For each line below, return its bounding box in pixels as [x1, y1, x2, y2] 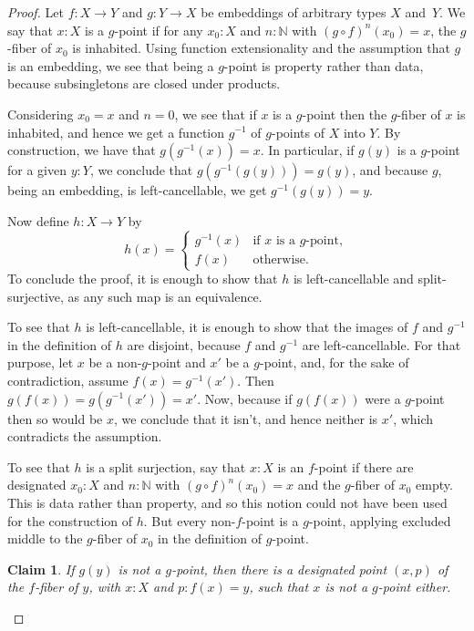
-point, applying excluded [308, 511, 451, 530]
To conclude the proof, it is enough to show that [7, 269, 278, 287]
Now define [7, 211, 69, 230]
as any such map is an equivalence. [67, 286, 263, 305]
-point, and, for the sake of [259, 353, 409, 372]
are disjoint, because [127, 335, 241, 354]
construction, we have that [7, 140, 156, 160]
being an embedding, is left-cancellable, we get [7, 181, 267, 200]
